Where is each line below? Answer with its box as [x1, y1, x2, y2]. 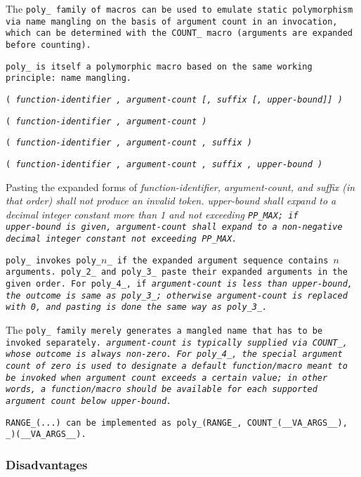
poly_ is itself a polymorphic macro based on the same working [6, 61, 313, 72]
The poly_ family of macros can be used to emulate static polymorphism [6, 1, 353, 15]
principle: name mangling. [6, 73, 131, 84]
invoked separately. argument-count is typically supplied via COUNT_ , [6, 337, 348, 348]
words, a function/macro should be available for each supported [6, 384, 317, 395]
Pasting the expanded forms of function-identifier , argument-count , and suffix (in [6, 179, 355, 194]
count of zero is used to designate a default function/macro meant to [6, 360, 348, 371]
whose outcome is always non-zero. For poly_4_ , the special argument [6, 349, 343, 360]
